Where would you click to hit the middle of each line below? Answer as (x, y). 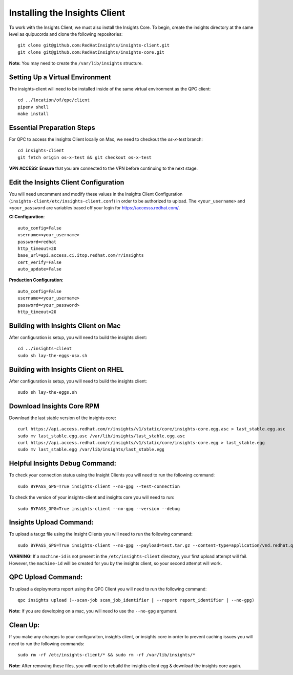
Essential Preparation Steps (52, 128)
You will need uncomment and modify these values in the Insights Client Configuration (96, 194)
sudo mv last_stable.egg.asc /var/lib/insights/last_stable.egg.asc (101, 436)
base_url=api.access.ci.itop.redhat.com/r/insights (81, 255)
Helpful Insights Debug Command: (63, 463)
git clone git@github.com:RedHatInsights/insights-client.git (94, 45)
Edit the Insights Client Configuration (67, 183)
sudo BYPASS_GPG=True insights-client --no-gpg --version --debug (99, 508)
